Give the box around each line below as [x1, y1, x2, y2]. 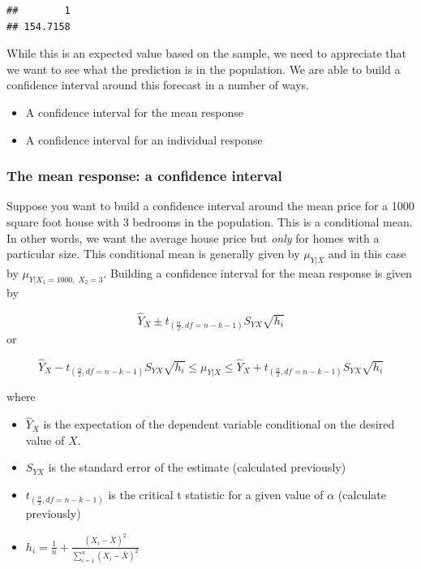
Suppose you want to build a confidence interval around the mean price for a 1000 [6, 197, 415, 214]
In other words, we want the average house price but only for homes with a [6, 229, 380, 246]
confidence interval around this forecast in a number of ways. [6, 76, 309, 93]
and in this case [328, 245, 406, 262]
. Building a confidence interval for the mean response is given [103, 264, 412, 281]
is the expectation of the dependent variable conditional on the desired [43, 416, 395, 433]
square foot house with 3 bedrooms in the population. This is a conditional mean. [6, 213, 413, 230]
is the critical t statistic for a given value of [108, 485, 324, 502]
